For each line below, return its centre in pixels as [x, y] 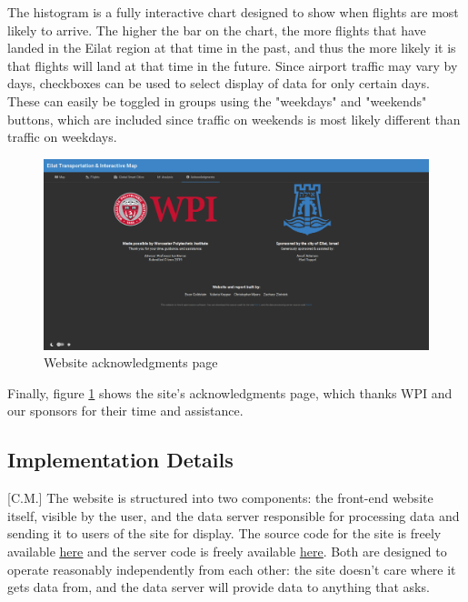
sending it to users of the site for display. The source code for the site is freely [224, 533]
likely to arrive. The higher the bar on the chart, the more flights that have [217, 30]
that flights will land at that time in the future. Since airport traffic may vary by [233, 65]
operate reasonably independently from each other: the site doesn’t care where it [232, 569]
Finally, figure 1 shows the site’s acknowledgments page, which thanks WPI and [230, 392]
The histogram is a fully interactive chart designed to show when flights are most [233, 12]
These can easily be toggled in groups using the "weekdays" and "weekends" [217, 100]
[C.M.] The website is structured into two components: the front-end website [220, 498]
